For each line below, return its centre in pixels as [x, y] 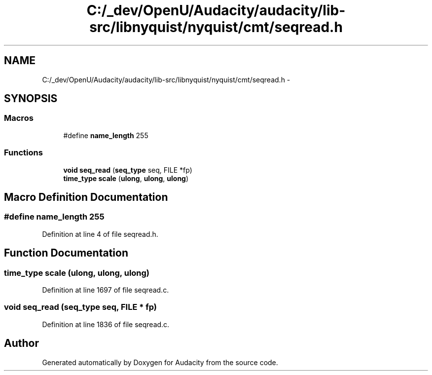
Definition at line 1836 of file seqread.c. [106, 324]
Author [21, 343]
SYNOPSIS [31, 99]
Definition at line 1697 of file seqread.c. [106, 290]
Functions [23, 153]
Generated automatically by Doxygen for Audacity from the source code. [160, 362]
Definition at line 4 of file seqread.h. [100, 234]
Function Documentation [66, 253]
